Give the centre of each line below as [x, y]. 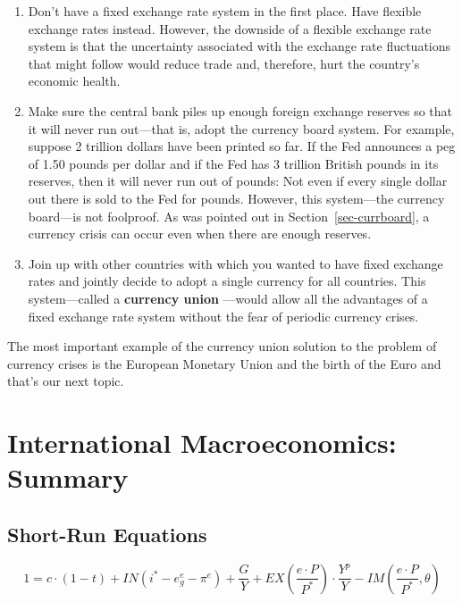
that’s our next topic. [66, 381]
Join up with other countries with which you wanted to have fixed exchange [235, 263]
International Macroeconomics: [202, 443]
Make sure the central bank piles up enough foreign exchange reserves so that [240, 110]
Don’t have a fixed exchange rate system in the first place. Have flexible [225, 11]
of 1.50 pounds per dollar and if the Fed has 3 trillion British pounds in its [233, 163]
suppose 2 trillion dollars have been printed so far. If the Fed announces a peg [242, 146]
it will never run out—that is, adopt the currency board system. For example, [241, 128]
